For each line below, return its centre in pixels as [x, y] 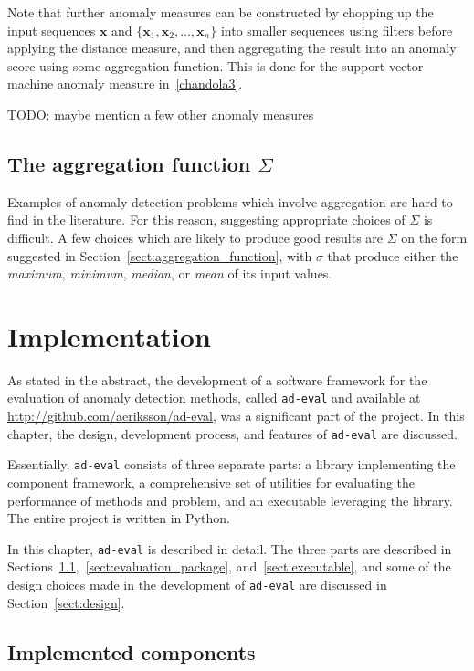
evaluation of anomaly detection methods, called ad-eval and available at [214, 398]
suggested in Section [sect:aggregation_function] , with [160, 255]
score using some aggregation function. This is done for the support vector [216, 65]
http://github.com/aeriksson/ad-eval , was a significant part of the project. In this [236, 416]
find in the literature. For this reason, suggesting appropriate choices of [206, 220]
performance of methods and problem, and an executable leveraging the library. [230, 500]
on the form [434, 237]
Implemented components [132, 651]
